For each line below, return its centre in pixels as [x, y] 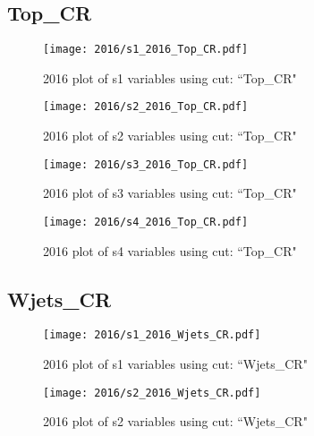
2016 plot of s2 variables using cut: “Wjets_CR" [175, 421]
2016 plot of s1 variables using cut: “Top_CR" [170, 77]
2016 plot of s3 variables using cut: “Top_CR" [170, 193]
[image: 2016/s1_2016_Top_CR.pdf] [146, 50]
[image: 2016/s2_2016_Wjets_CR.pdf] [152, 393]
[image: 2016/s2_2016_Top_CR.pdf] [146, 107]
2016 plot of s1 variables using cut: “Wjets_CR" [175, 364]
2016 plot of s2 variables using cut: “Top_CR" [170, 136]
